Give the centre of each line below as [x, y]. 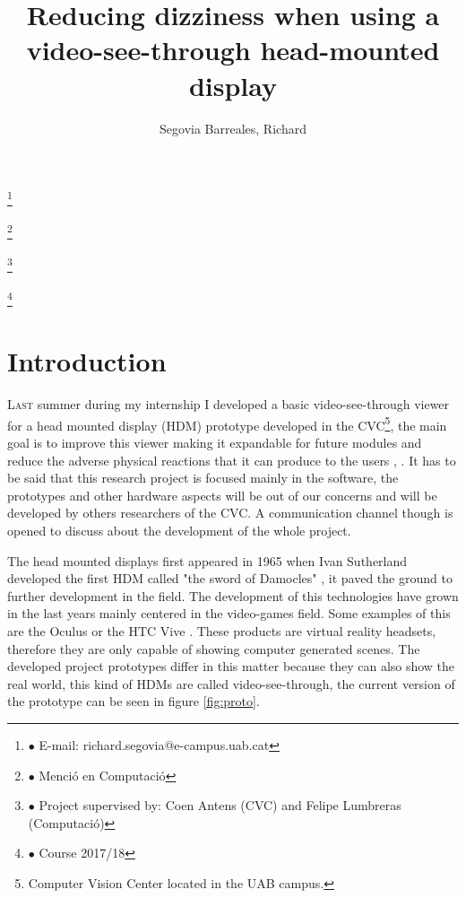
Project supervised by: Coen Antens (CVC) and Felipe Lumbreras [220, 805]
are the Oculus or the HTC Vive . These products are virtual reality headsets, [222, 631]
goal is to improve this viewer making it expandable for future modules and [215, 443]
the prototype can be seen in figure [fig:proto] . [134, 701]
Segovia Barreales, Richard [233, 128]
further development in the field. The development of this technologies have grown [233, 595]
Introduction [87, 361]
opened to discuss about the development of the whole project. [179, 531]
